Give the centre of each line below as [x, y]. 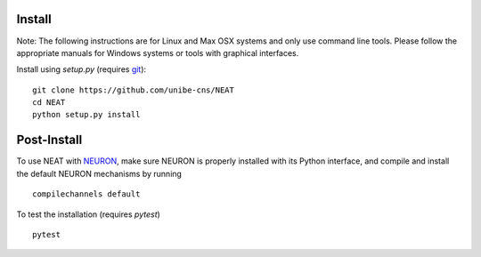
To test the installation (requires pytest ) [88, 214]
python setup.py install [86, 115]
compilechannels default [86, 194]
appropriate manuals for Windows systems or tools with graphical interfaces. [158, 52]
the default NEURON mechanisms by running [99, 173]
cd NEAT [49, 103]
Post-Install [49, 140]
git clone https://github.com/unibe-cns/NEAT [134, 90]
